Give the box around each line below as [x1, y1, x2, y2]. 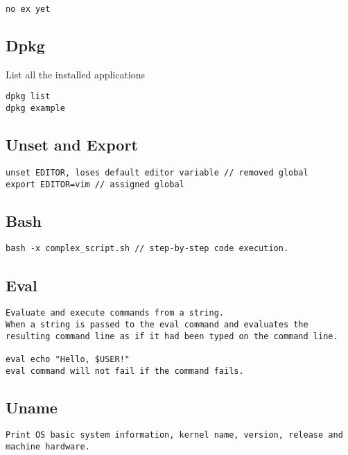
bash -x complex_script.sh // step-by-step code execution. [6, 243, 289, 254]
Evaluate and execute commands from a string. [6, 308, 224, 318]
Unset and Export [6, 134, 138, 155]
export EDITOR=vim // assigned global [6, 179, 184, 189]
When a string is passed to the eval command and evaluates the [6, 320, 308, 329]
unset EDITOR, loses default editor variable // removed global [6, 167, 308, 178]
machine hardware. [6, 442, 90, 452]
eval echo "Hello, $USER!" [6, 354, 130, 364]
